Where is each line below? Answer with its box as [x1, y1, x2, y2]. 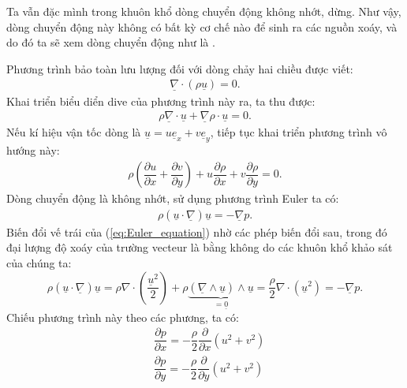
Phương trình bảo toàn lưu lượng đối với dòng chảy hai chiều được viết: [6, 60, 353, 76]
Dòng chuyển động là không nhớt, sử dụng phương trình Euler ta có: [6, 190, 339, 207]
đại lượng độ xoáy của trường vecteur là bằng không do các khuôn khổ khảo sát [6, 239, 393, 256]
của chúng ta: [6, 254, 72, 270]
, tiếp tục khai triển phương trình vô [210, 124, 387, 140]
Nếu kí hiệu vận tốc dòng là [6, 124, 141, 140]
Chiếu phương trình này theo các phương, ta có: [6, 308, 239, 325]
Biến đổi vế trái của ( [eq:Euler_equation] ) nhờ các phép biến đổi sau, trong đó [6, 223, 387, 240]
